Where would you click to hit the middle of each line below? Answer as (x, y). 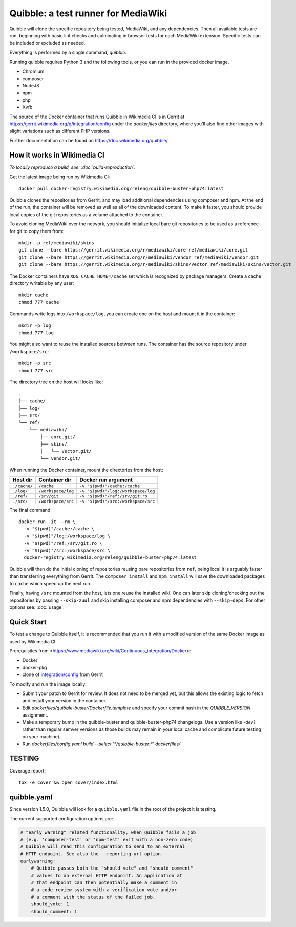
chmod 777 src (36, 370)
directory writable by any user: (42, 283)
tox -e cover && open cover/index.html (69, 782)
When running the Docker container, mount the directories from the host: (86, 470)
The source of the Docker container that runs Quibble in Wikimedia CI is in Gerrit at (97, 117)
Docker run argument (106, 480)
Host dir (23, 480)
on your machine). (41, 737)
